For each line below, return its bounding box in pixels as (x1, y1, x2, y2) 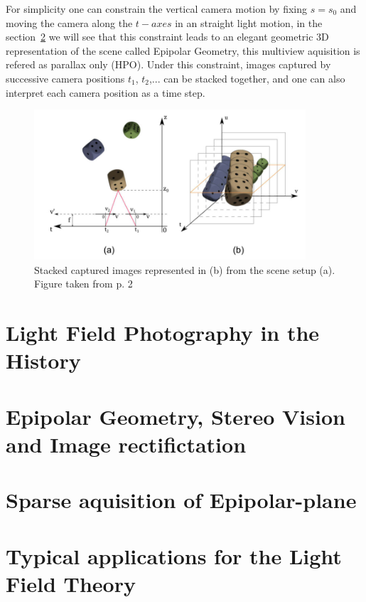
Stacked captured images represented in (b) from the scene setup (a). (34, 262, 335, 277)
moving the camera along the (6, 15, 133, 30)
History (6, 346, 81, 375)
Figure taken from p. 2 (34, 276, 133, 291)
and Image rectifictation (6, 429, 247, 458)
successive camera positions (6, 70, 125, 85)
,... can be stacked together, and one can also (149, 70, 345, 85)
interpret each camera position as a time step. (6, 85, 205, 100)
